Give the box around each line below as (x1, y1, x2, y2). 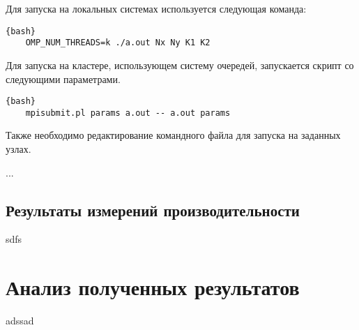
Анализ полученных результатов (6, 273, 300, 301)
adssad (6, 313, 34, 328)
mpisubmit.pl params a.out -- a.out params (25, 107, 231, 118)
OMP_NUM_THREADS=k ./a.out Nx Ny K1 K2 (25, 38, 211, 48)
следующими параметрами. (6, 71, 121, 86)
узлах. (6, 142, 31, 156)
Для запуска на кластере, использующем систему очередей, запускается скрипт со (6, 57, 354, 72)
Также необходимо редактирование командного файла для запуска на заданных (6, 128, 341, 142)
